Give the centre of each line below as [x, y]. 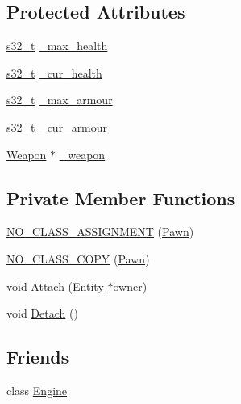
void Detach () [42, 313]
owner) [130, 286]
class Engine [37, 390]
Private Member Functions [121, 198]
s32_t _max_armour [60, 100]
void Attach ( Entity [55, 286]
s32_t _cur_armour [57, 126]
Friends [38, 357]
